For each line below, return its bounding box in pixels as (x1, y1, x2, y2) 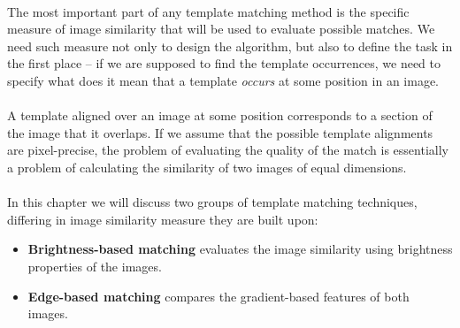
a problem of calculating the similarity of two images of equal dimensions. (7, 157, 407, 176)
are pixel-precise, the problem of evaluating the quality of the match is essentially (7, 141, 448, 159)
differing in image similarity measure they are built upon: (7, 210, 318, 228)
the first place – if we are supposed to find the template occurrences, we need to (7, 54, 441, 72)
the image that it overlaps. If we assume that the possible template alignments (7, 123, 433, 141)
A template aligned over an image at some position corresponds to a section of (7, 106, 433, 125)
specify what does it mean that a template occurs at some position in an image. (7, 71, 439, 89)
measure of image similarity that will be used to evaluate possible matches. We (7, 19, 435, 38)
